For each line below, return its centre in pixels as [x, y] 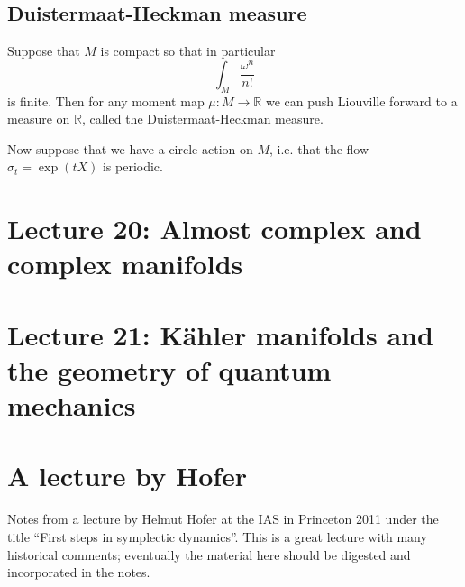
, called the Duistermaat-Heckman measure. [202, 119]
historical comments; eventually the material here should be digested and [209, 554]
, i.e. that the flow [319, 148]
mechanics [72, 405]
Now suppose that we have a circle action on [130, 148]
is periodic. [132, 166]
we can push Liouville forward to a [361, 101]
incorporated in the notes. [79, 572]
